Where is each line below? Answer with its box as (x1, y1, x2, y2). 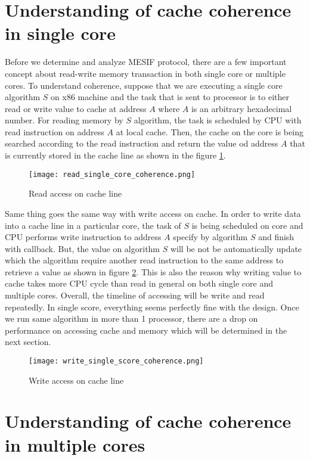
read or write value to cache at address (5, 102, 147, 114)
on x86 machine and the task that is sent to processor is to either (51, 91, 290, 103)
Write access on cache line (29, 374, 124, 386)
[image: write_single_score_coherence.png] (29, 357, 204, 366)
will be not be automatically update (170, 242, 302, 254)
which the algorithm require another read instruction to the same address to (5, 254, 284, 266)
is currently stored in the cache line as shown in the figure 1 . (5, 149, 226, 161)
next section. (5, 335, 51, 348)
